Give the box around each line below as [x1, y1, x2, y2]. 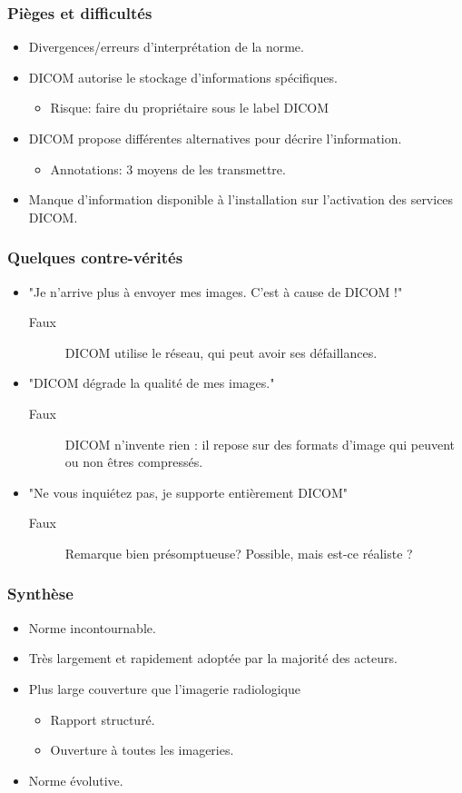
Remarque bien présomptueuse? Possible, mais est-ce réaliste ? [64, 543, 413, 562]
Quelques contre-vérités [7, 246, 183, 269]
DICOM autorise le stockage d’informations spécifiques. [28, 67, 338, 86]
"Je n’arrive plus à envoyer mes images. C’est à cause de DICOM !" [28, 282, 403, 301]
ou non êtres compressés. [64, 452, 203, 471]
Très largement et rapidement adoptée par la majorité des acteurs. [28, 649, 398, 668]
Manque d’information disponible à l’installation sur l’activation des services [28, 190, 454, 209]
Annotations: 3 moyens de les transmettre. [50, 159, 286, 178]
